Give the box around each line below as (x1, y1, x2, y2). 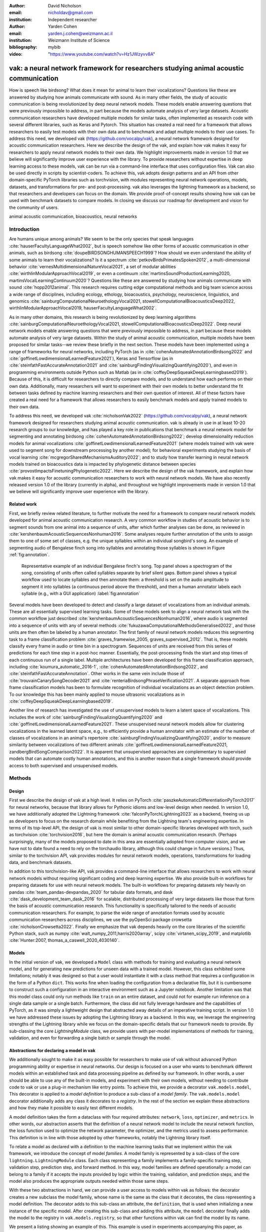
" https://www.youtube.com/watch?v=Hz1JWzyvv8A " (48, 51, 155, 57)
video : (9, 51, 23, 57)
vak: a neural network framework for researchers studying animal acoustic (9, 64, 244, 72)
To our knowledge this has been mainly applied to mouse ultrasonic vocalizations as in (9, 691, 185, 697)
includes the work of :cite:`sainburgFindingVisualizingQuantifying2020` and (9, 714, 163, 720)
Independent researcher (48, 16, 97, 22)
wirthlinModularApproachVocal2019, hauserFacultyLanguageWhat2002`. (9, 305, 157, 311)
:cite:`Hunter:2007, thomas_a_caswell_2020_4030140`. (9, 937, 120, 943)
